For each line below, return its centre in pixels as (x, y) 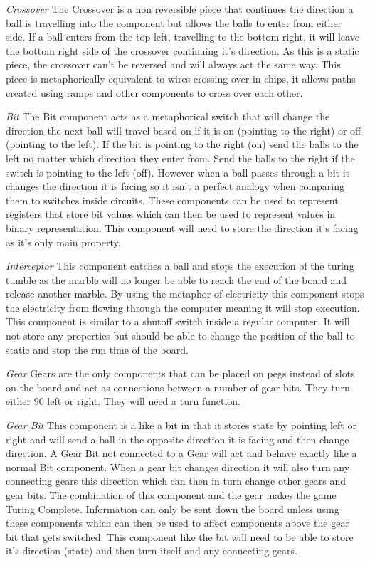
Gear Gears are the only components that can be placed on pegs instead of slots (180, 373)
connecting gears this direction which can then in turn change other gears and (176, 481)
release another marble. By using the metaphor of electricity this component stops (185, 294)
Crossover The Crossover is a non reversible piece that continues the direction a (180, 9)
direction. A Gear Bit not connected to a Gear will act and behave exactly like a (181, 453)
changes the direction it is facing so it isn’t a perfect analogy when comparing (175, 186)
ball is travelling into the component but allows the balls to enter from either (174, 22)
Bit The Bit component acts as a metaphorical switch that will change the (168, 116)
